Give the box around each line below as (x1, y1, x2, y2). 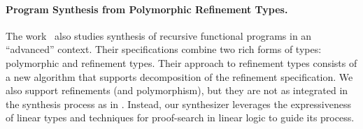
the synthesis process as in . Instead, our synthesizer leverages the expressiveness (6, 96, 351, 111)
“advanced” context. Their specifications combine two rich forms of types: (6, 42, 322, 56)
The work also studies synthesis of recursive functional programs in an (6, 28, 312, 43)
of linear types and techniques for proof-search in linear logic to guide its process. (6, 110, 355, 125)
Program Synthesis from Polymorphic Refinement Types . (6, 1, 288, 16)
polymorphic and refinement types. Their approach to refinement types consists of (6, 55, 357, 70)
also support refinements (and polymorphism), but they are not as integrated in (6, 83, 348, 98)
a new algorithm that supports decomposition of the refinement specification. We (6, 69, 353, 84)
